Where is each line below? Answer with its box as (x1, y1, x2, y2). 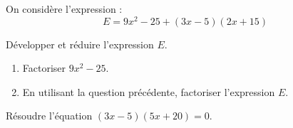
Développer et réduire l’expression (6, 36, 154, 51)
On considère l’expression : (6, 1, 123, 16)
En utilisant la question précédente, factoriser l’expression (22, 84, 275, 99)
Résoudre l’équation (6, 108, 93, 123)
